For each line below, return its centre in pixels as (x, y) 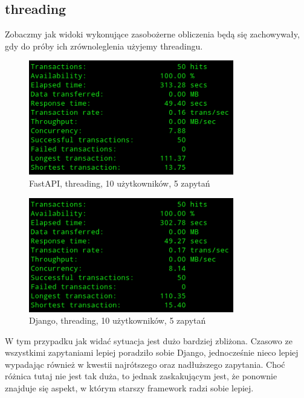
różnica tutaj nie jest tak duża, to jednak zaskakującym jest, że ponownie (141, 376)
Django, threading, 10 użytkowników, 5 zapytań (118, 320)
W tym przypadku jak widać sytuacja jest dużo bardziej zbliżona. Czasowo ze (149, 340)
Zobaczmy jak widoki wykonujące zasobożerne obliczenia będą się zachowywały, (152, 34)
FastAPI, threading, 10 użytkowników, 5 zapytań (120, 183)
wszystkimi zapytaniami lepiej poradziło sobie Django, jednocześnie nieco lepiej (152, 352)
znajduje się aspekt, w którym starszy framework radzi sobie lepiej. (129, 388)
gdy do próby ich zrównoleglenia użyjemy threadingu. (104, 46)
